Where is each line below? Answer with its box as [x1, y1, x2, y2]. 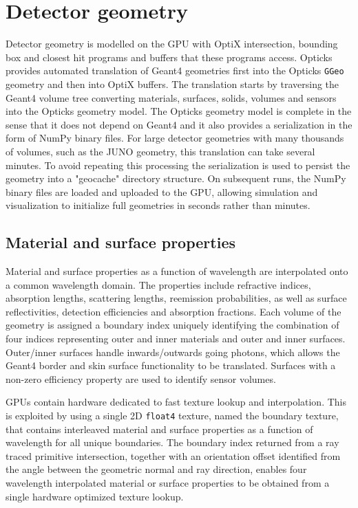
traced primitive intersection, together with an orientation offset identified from [6, 448, 341, 463]
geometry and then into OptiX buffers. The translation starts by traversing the [6, 76, 339, 91]
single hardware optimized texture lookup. [6, 489, 184, 503]
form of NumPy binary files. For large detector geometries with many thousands [6, 131, 344, 145]
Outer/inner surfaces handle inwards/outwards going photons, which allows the [6, 344, 340, 359]
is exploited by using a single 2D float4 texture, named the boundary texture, [6, 408, 339, 423]
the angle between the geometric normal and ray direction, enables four [6, 462, 307, 476]
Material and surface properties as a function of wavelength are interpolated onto [6, 264, 348, 278]
